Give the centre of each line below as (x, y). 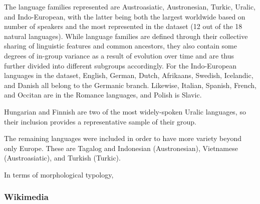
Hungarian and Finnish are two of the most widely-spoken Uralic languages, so (125, 111)
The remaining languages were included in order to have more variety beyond (123, 138)
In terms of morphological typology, (59, 174)
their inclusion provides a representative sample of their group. (100, 121)
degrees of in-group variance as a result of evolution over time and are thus (119, 55)
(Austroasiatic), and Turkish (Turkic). (62, 158)
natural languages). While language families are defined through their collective (126, 36)
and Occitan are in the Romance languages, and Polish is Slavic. (103, 95)
